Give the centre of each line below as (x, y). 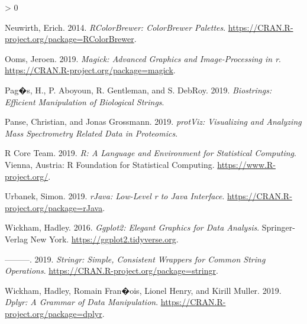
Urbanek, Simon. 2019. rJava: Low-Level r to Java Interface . (115, 196)
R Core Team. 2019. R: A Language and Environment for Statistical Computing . (151, 153)
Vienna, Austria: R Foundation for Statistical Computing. (110, 164)
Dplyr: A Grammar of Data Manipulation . (82, 302)
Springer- (278, 227)
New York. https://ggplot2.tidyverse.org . (104, 239)
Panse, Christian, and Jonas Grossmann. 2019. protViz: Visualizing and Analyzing (153, 122)
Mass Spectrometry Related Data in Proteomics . (91, 133)
